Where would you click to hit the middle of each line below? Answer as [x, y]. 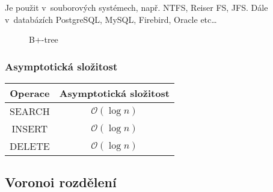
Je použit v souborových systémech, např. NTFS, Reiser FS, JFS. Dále [136, 7]
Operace [30, 93]
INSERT [30, 129]
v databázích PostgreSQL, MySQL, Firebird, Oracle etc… [111, 19]
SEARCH [30, 111]
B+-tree [44, 39]
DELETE [30, 146]
